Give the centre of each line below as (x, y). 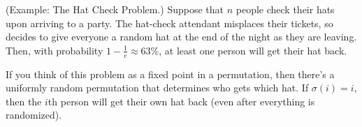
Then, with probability (55, 50)
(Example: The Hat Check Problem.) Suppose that (115, 9)
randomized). (34, 115)
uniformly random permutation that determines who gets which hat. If (157, 88)
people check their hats (285, 9)
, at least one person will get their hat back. (253, 50)
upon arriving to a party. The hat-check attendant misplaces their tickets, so (169, 23)
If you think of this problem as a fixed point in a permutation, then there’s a (170, 74)
